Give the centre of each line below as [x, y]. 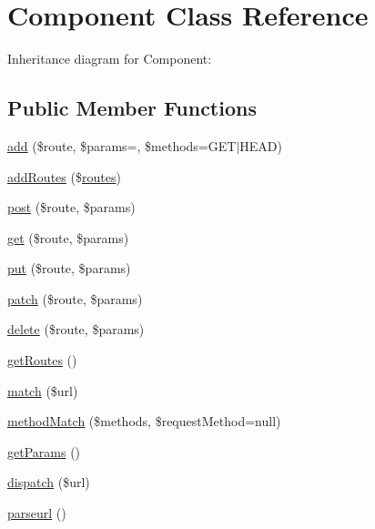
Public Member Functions [132, 108]
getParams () [44, 451]
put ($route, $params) [69, 268]
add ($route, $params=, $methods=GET [122, 145]
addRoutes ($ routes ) [64, 176]
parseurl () [37, 513]
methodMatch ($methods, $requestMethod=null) [144, 421]
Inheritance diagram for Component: [110, 59]
